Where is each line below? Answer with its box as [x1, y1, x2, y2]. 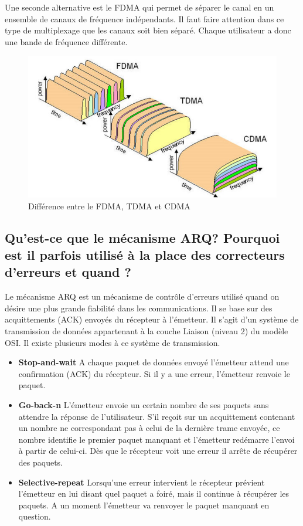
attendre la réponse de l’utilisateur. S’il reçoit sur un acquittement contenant [18, 410, 295, 422]
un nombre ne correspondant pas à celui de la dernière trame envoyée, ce [18, 422, 280, 434]
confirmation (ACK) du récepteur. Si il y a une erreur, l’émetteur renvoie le [18, 367, 290, 379]
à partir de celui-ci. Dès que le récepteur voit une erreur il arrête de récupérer [18, 444, 298, 457]
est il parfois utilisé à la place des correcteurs [5, 246, 285, 264]
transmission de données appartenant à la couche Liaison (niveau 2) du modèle [5, 325, 288, 337]
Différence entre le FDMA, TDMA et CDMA [28, 199, 190, 212]
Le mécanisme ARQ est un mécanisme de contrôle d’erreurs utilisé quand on [5, 290, 280, 303]
